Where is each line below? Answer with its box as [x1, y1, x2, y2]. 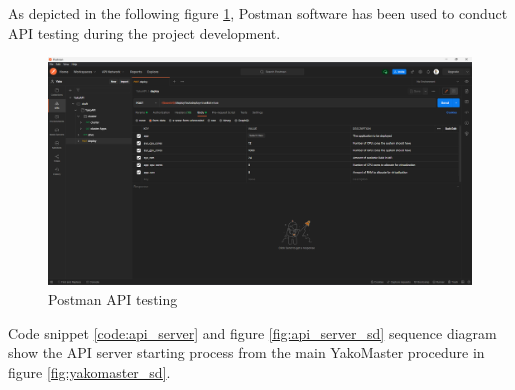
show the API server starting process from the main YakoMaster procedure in [8, 342, 485, 363]
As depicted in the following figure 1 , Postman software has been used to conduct [8, 3, 508, 23]
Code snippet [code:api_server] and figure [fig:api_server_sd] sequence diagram [8, 322, 497, 343]
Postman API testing [48, 288, 178, 309]
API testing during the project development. [8, 22, 281, 43]
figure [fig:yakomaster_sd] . [8, 361, 171, 382]
